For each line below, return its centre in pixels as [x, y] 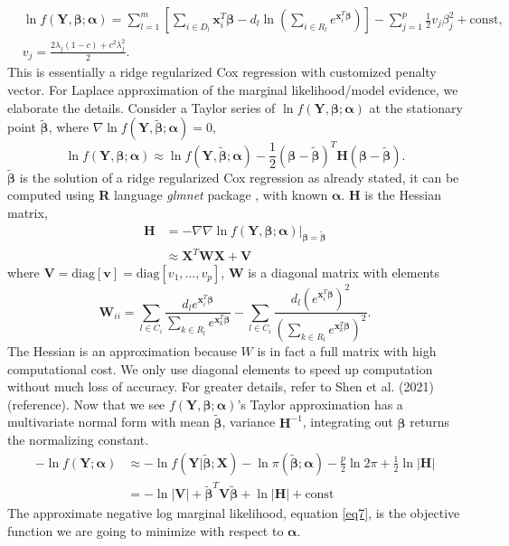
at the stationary [416, 107]
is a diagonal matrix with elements [344, 273]
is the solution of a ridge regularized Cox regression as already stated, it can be [239, 177]
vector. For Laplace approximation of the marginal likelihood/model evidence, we [233, 89]
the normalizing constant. [78, 440]
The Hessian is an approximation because [122, 350]
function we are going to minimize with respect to [146, 531]
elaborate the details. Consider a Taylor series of [141, 107]
